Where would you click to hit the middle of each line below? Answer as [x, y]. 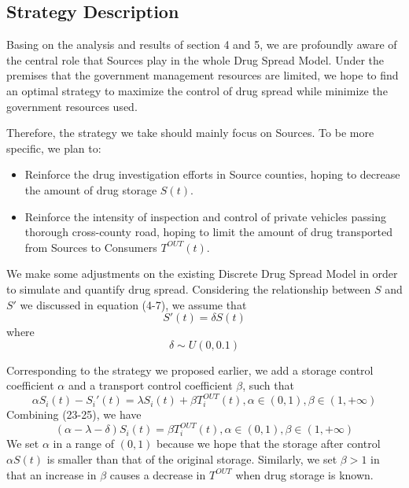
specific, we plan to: [54, 148]
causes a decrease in [158, 474]
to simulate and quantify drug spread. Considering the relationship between [189, 288]
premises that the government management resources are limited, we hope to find [203, 75]
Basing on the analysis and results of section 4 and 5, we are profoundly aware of [202, 44]
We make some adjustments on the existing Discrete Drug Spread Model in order [202, 274]
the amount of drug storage [91, 189]
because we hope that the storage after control [269, 444]
